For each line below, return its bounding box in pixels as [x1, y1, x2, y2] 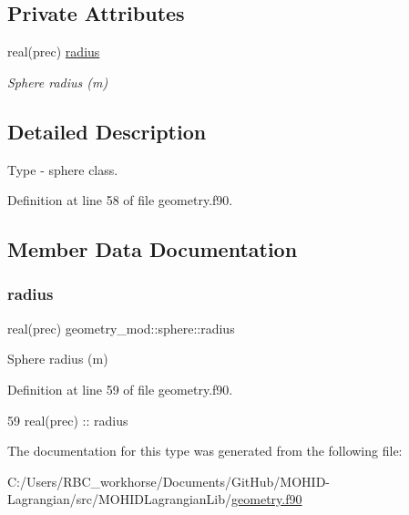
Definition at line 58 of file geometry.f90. [7, 191, 233, 210]
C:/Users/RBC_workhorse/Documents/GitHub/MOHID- [7, 471, 331, 490]
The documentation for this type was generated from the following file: [7, 441, 403, 460]
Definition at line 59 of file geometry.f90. [7, 379, 233, 398]
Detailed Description [7, 117, 207, 145]
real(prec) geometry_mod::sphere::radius [7, 318, 235, 337]
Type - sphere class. [7, 160, 118, 179]
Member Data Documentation [7, 235, 298, 263]
